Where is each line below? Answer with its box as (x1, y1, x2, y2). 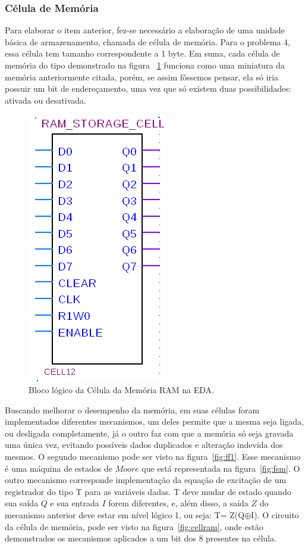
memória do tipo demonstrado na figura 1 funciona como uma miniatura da (5, 59, 285, 71)
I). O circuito (251, 508, 299, 521)
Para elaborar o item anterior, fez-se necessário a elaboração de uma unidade (5, 24, 285, 36)
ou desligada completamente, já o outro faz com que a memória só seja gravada (5, 426, 294, 439)
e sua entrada (50, 497, 99, 509)
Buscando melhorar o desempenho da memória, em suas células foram (5, 403, 260, 416)
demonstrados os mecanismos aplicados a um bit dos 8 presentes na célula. (5, 532, 276, 544)
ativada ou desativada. (5, 94, 86, 106)
